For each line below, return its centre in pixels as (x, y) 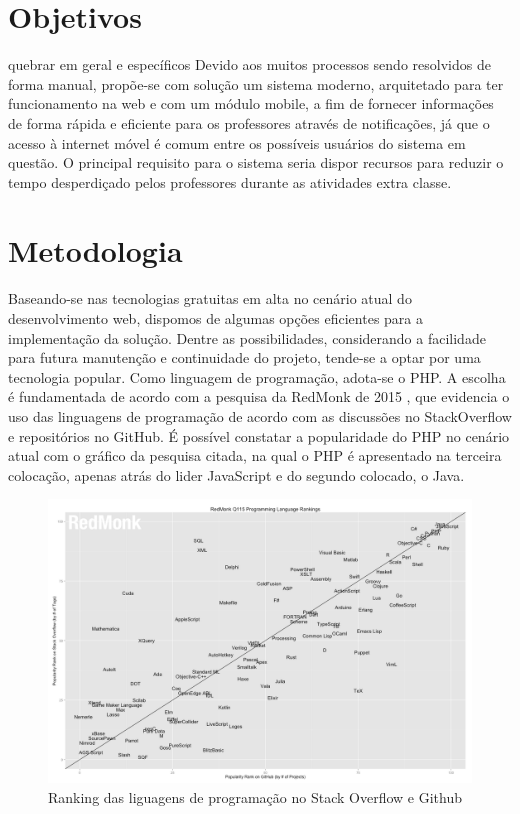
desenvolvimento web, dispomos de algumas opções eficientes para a (216, 318)
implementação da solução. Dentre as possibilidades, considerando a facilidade (247, 337)
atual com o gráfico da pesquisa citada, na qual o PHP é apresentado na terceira (255, 455)
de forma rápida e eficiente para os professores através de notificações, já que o (249, 122)
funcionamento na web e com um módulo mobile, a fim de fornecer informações (251, 103)
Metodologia (95, 250)
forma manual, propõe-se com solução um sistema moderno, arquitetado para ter (256, 83)
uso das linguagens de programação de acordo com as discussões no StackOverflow (260, 415)
